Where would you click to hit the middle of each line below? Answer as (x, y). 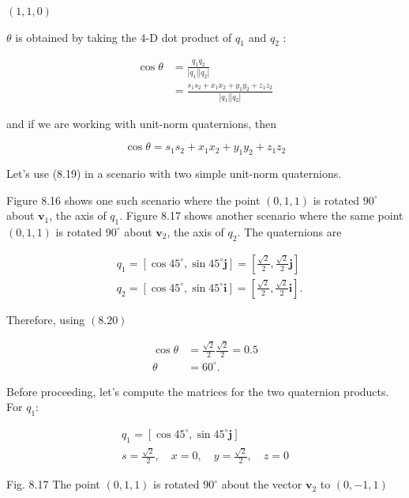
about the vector (262, 484)
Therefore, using (46, 319)
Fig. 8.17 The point (53, 484)
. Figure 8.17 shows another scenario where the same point (261, 215)
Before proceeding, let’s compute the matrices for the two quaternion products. (198, 391)
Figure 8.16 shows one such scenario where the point (133, 200)
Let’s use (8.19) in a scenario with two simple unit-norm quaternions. (174, 173)
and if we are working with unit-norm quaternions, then (142, 123)
